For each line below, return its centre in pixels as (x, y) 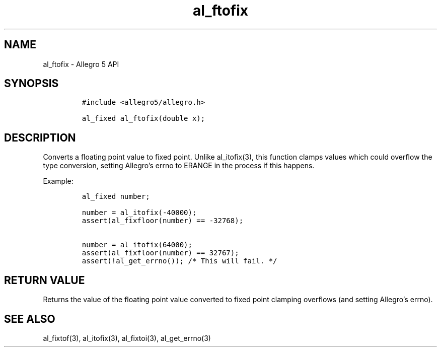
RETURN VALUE (45, 280)
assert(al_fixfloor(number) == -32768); (163, 221)
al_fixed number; (116, 197)
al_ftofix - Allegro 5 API (81, 64)
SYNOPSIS (31, 84)
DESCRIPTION (40, 137)
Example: (58, 181)
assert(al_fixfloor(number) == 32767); (160, 253)
